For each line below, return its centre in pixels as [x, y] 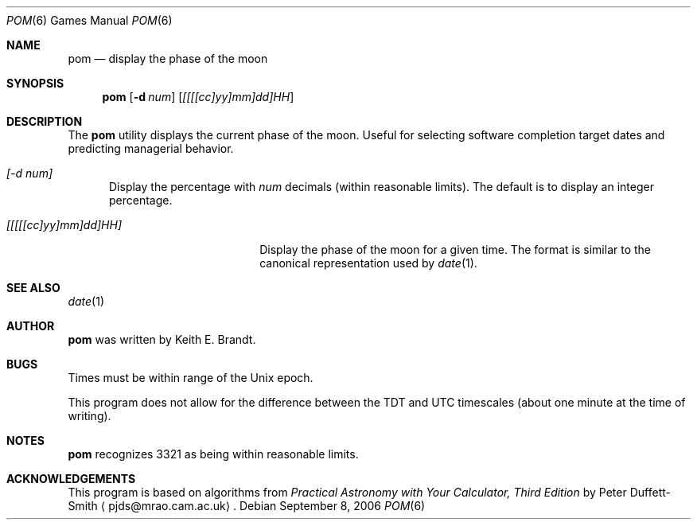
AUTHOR [31, 326]
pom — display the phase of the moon [168, 58]
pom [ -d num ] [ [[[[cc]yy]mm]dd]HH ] [198, 97]
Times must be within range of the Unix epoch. [191, 378]
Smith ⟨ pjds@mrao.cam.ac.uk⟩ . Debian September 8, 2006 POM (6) [247, 506]
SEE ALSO [33, 288]
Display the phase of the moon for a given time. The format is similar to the [455, 249]
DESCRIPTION [45, 121]
